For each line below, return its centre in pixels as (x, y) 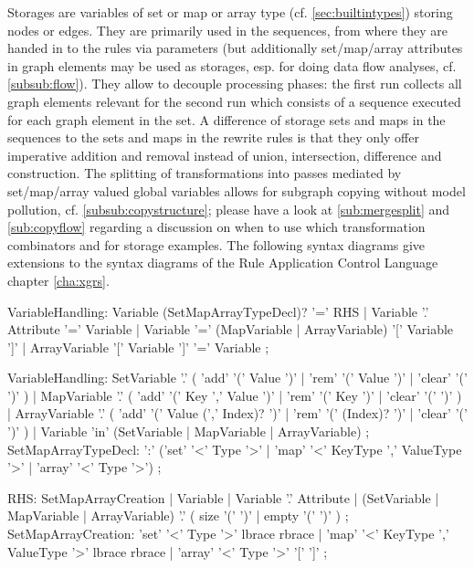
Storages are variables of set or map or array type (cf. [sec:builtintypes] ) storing (230, 12)
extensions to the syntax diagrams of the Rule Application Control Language (223, 263)
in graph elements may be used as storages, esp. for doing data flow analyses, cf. (232, 65)
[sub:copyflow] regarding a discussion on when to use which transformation (216, 227)
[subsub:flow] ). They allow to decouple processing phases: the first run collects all (235, 84)
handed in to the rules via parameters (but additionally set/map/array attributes (235, 48)
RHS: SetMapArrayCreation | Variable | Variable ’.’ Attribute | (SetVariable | (223, 497)
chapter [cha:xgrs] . (58, 280)
